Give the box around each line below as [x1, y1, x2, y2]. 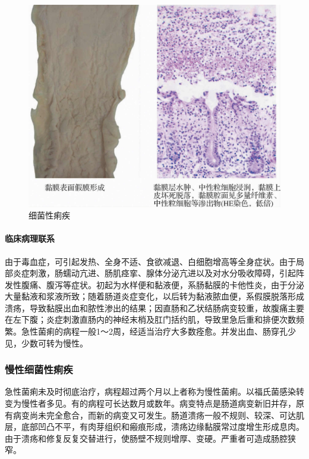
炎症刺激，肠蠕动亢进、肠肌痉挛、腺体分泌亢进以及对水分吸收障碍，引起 [12, 267, 296, 279]
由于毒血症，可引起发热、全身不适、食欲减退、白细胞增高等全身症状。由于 [5, 255, 296, 267]
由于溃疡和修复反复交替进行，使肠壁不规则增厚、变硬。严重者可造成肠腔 [5, 432, 288, 444]
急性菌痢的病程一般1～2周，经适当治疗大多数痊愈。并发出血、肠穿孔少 [21, 325, 296, 338]
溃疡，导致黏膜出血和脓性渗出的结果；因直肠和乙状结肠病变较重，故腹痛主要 [5, 301, 304, 314]
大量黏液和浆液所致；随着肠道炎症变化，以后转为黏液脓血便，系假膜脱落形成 [5, 290, 304, 302]
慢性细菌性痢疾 [5, 362, 73, 377]
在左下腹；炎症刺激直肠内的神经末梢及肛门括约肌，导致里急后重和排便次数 [5, 313, 296, 326]
